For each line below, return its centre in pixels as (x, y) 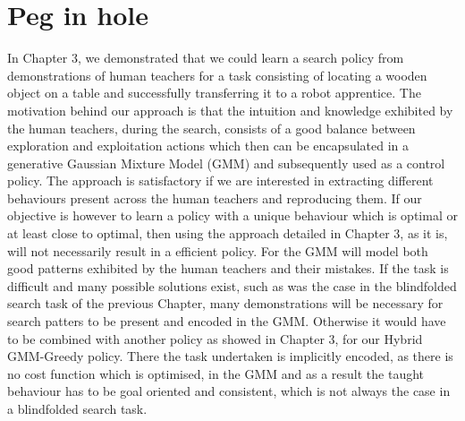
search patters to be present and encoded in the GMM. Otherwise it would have (227, 321)
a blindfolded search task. (77, 408)
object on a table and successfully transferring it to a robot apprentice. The (214, 93)
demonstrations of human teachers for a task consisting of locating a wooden (217, 75)
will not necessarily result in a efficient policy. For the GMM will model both (218, 250)
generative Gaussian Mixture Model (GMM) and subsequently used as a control (226, 163)
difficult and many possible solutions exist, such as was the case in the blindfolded (232, 285)
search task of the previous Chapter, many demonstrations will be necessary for (225, 303)
